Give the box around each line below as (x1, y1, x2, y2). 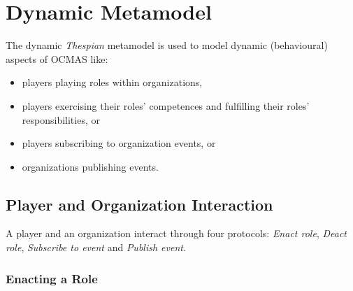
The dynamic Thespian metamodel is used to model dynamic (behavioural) (6, 38, 328, 52)
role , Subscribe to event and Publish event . (6, 240, 186, 255)
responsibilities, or (22, 112, 100, 127)
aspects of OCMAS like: (6, 51, 108, 66)
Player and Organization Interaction (6, 193, 273, 215)
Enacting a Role (6, 269, 98, 287)
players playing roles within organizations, (22, 75, 203, 90)
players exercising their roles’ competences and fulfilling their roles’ (22, 98, 310, 113)
